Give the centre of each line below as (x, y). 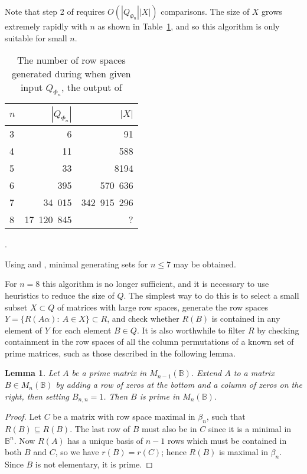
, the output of (92, 87)
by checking (278, 330)
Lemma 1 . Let (32, 373)
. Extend (206, 373)
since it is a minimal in (250, 428)
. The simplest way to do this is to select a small (211, 295)
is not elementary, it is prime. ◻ (94, 464)
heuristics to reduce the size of (60, 295)
